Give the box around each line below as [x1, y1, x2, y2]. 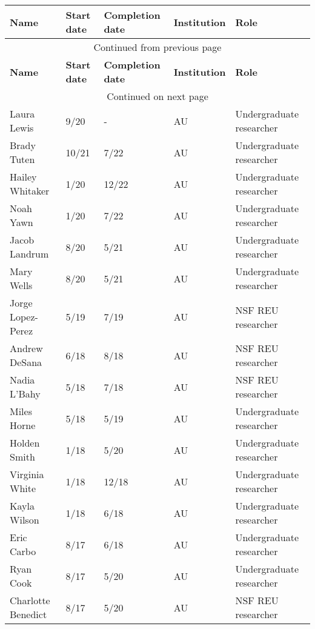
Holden [10, 436, 40, 450]
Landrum [10, 247, 49, 261]
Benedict [10, 607, 47, 621]
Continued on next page [107, 89, 208, 103]
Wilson [10, 513, 39, 527]
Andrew [10, 341, 43, 355]
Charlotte [10, 593, 50, 607]
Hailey [10, 170, 37, 184]
